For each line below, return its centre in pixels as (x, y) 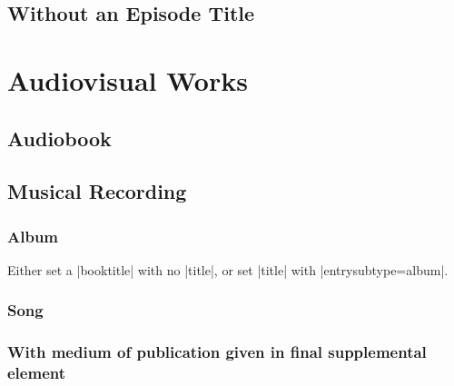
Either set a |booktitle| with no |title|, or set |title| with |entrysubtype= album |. (228, 269)
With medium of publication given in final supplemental (217, 352)
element (36, 373)
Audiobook (59, 138)
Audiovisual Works (128, 79)
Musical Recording (97, 191)
